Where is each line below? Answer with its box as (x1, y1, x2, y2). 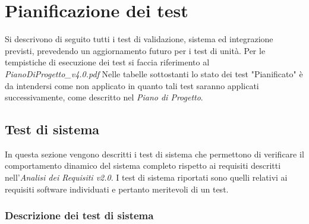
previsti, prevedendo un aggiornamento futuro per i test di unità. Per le (5, 44, 266, 56)
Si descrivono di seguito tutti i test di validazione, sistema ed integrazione (5, 33, 273, 45)
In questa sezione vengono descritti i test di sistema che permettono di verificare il (5, 147, 304, 160)
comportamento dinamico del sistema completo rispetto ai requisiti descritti (5, 159, 281, 172)
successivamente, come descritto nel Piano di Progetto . (5, 91, 203, 103)
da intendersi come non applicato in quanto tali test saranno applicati (5, 79, 259, 92)
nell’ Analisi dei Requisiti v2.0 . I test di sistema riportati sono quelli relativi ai (5, 171, 288, 184)
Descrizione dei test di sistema (5, 208, 154, 223)
